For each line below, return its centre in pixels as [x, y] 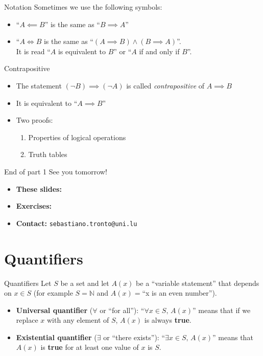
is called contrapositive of [165, 85]
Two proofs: [34, 120]
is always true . [168, 320]
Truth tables [48, 154]
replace [27, 320]
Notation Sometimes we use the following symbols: [83, 7]
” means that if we [222, 310]
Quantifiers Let [28, 283]
